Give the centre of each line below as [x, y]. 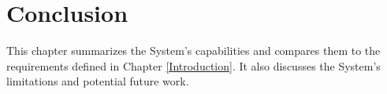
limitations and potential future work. [98, 81]
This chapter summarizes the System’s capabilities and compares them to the [193, 51]
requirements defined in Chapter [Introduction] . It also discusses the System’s [193, 65]
